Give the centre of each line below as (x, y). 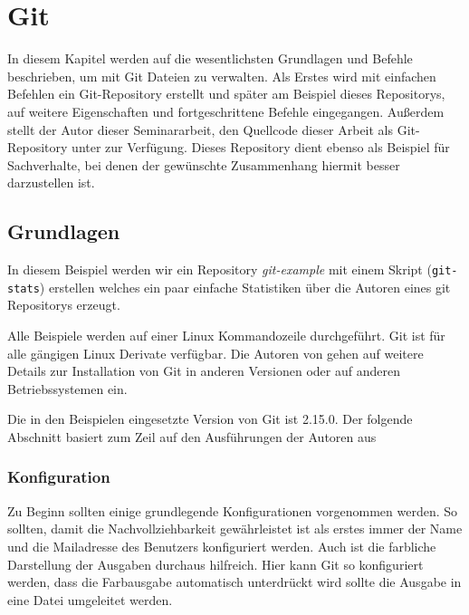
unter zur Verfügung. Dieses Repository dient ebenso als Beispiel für (261, 147)
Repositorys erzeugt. (64, 305)
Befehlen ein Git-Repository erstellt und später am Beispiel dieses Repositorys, (226, 94)
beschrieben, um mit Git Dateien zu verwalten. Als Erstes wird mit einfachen (222, 76)
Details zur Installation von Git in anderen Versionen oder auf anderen (204, 371)
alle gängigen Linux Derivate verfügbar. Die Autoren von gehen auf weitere (215, 353)
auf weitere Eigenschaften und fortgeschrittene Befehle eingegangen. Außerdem (226, 111)
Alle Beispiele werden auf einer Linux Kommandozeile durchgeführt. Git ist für (226, 335)
